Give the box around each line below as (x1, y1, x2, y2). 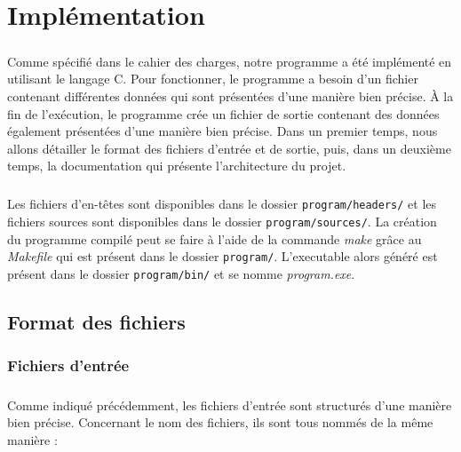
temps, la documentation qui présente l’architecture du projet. (7, 156, 346, 175)
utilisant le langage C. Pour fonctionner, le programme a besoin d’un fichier (7, 69, 418, 88)
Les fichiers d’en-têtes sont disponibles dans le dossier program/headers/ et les (7, 194, 437, 213)
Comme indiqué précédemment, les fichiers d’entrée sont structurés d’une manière (7, 395, 452, 414)
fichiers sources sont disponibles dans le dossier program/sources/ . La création (7, 211, 437, 230)
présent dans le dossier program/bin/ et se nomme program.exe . (7, 264, 355, 282)
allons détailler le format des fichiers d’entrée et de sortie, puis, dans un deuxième (7, 139, 451, 157)
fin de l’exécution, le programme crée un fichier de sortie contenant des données (7, 104, 440, 123)
